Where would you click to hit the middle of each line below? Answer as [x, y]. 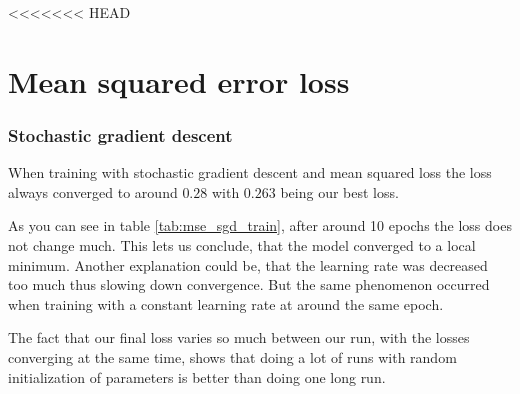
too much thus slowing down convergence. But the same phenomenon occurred [249, 284]
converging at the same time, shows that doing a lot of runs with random [232, 356]
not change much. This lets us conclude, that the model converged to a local [242, 244]
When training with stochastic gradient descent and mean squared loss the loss [250, 172]
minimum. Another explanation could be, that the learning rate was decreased [248, 264]
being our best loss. [339, 191]
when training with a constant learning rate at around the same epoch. [226, 303]
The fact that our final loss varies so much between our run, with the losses [239, 337]
